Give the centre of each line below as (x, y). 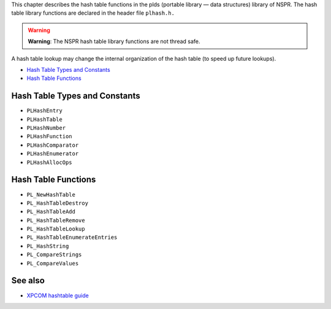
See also (28, 280)
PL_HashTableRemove (56, 220)
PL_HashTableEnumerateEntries (72, 237)
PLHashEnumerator (53, 154)
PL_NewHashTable (51, 194)
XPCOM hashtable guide (58, 295)
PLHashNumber (46, 128)
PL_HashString (48, 246)
